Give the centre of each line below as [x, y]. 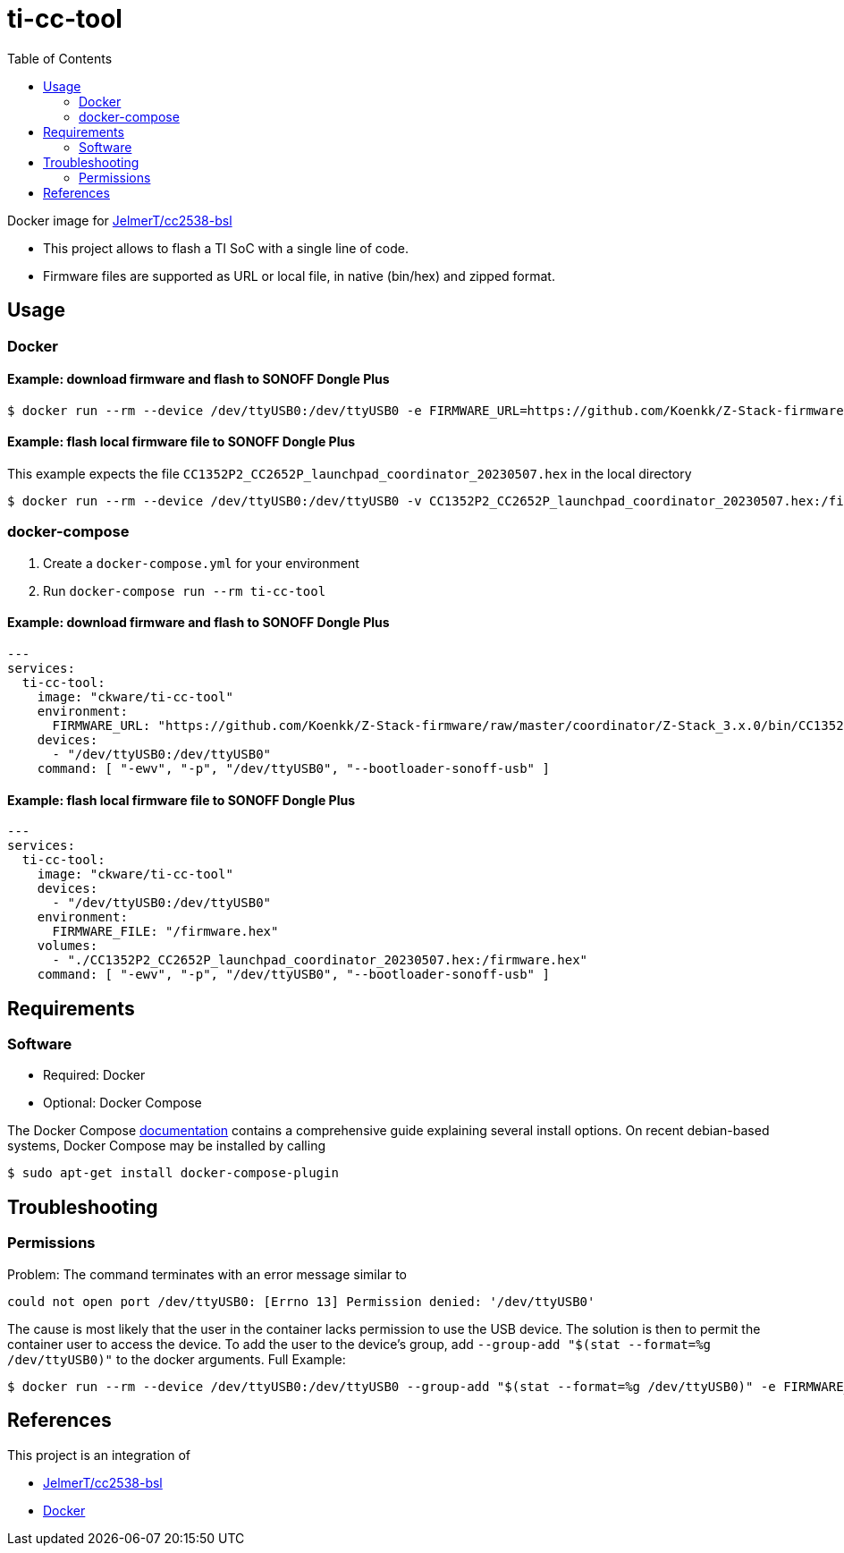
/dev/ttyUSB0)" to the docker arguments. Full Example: [177, 1359]
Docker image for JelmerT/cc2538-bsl [120, 220]
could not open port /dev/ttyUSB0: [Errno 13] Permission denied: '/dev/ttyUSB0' [301, 1301]
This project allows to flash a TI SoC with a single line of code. [226, 248]
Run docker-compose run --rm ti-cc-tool [185, 590]
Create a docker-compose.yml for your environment [201, 563]
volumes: [68, 946]
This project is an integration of [99, 1455]
